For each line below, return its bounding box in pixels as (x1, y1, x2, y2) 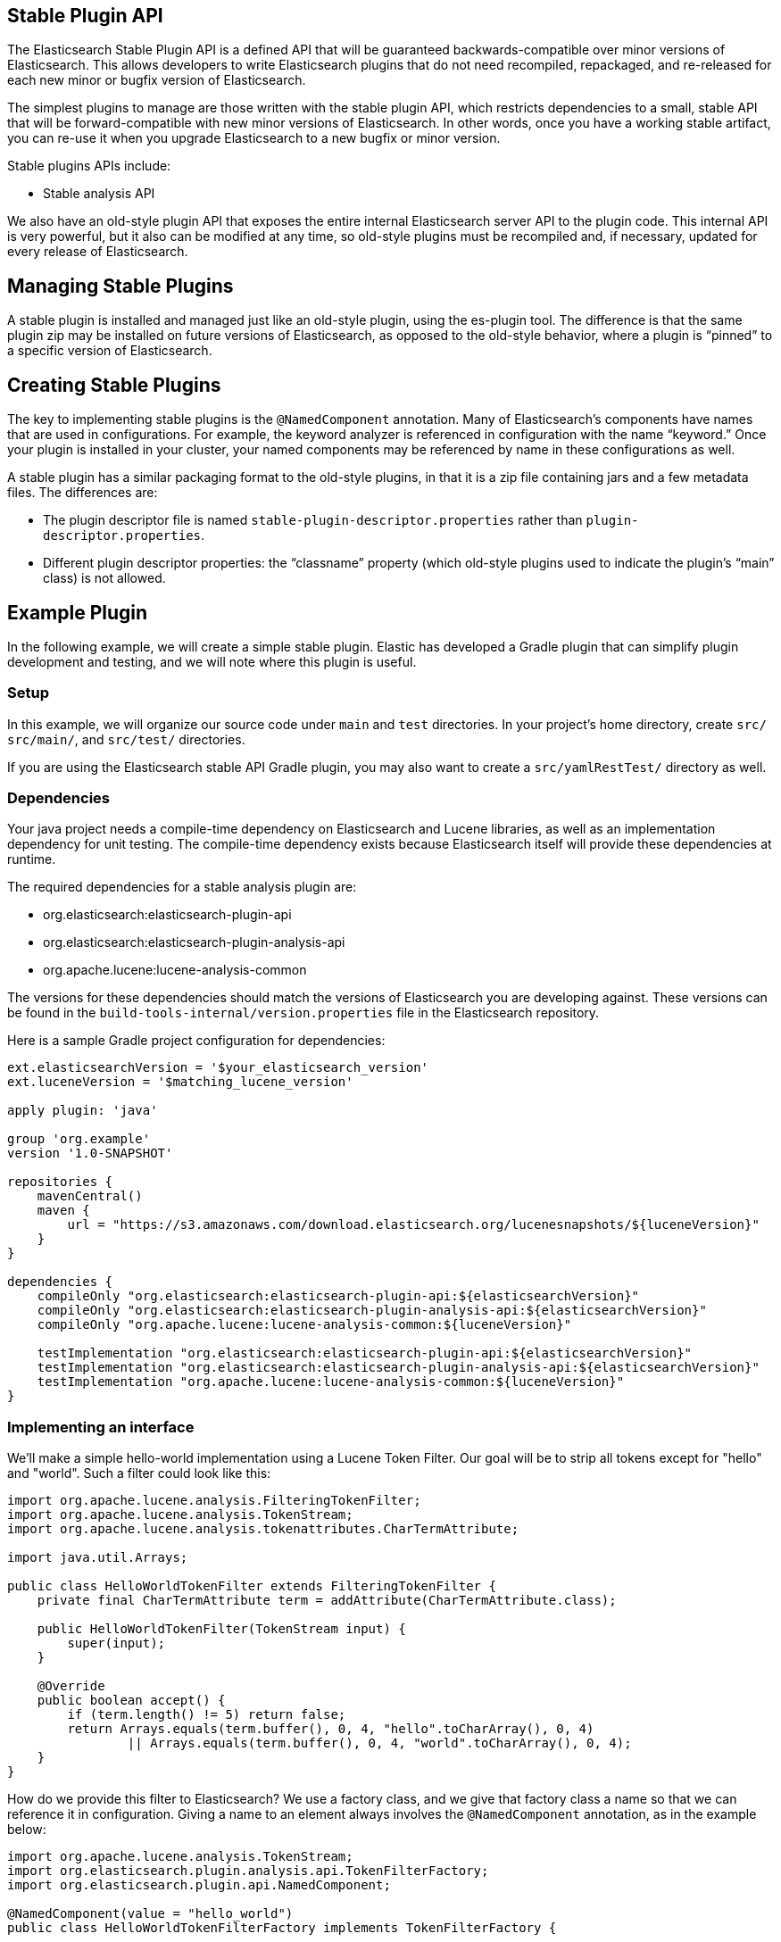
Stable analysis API (43, 186, 155, 202)
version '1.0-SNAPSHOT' (7, 1146, 173, 1161)
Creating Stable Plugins (7, 373, 221, 396)
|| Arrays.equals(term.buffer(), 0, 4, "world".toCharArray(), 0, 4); (127, 1736, 632, 1751)
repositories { (7, 1174, 113, 1190)
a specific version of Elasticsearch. (7, 343, 212, 359)
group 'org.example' (7, 1132, 151, 1147)
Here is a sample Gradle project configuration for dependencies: (7, 1033, 386, 1049)
